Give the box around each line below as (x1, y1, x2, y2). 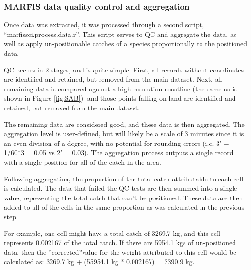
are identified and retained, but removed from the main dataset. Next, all (4, 74, 222, 84)
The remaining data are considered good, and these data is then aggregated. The (4, 119, 245, 129)
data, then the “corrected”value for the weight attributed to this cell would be (4, 247, 236, 257)
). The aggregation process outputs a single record (84, 147, 234, 158)
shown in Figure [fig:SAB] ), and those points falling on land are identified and (4, 93, 236, 103)
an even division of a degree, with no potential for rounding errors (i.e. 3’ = (4, 138, 229, 148)
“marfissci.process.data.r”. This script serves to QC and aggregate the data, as (4, 29, 236, 39)
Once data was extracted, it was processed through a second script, (4, 19, 204, 30)
